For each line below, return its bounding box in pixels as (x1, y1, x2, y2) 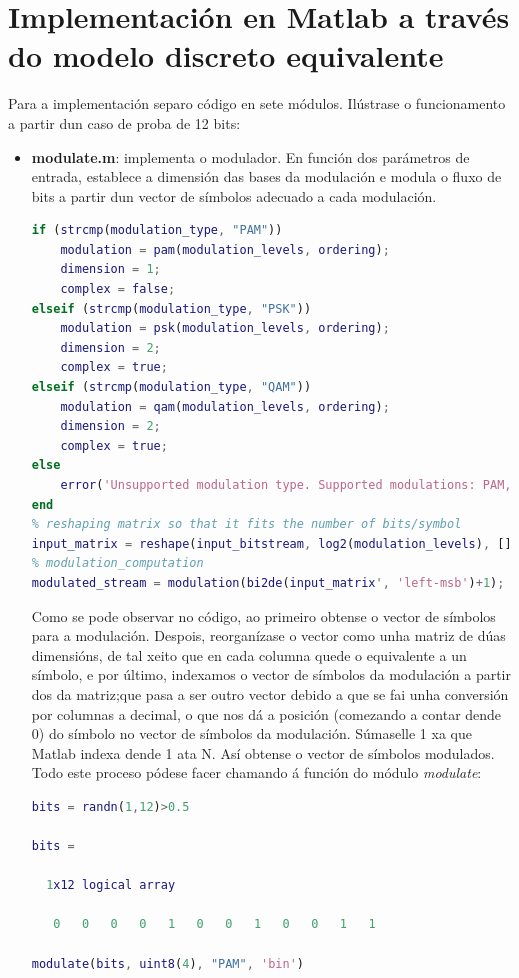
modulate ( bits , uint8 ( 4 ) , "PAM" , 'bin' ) (31, 956, 304, 971)
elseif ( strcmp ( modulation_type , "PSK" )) (31, 301, 312, 316)
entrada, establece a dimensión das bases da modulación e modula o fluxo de (31, 166, 502, 187)
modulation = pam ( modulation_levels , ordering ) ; (60, 242, 390, 257)
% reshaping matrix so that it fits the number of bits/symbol (31, 517, 462, 532)
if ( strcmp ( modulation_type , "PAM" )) (31, 223, 283, 238)
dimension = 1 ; (60, 262, 161, 277)
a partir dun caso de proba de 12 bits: (8, 112, 241, 133)
